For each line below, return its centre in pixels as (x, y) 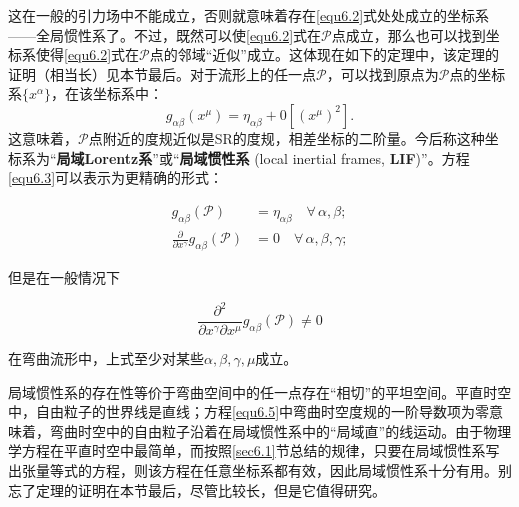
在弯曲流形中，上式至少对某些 (106, 358)
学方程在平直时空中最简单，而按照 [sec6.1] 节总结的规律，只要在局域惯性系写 (254, 450)
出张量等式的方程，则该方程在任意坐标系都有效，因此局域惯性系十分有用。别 (260, 470)
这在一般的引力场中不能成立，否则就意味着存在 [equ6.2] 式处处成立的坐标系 (249, 15)
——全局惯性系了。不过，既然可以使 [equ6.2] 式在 (165, 34)
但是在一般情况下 (64, 276)
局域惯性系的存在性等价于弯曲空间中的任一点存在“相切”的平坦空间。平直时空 (260, 391)
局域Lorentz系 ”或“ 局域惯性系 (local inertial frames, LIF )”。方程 (263, 157)
